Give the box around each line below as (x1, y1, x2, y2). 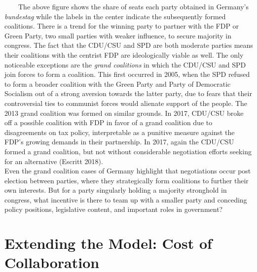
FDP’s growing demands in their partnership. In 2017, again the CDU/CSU (4, 136, 234, 147)
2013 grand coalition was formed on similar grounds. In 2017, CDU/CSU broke (4, 107, 244, 118)
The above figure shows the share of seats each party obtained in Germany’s (18, 1, 249, 11)
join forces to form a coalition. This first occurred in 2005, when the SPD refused (4, 69, 250, 79)
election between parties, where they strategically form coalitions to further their (4, 175, 249, 185)
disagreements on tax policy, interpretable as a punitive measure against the (4, 127, 235, 137)
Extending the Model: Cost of (4, 233, 212, 253)
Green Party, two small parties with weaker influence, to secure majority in (4, 30, 232, 40)
